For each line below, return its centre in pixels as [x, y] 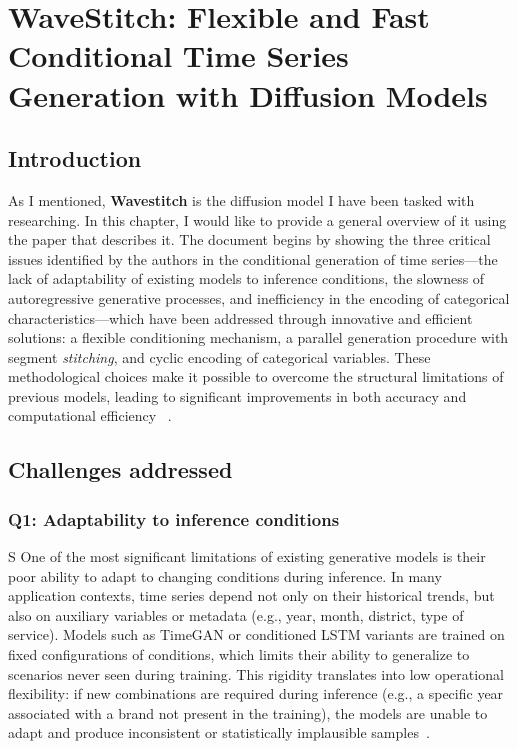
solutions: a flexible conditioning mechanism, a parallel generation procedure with [258, 337]
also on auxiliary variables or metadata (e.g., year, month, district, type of [236, 614]
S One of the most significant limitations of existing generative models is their [247, 556]
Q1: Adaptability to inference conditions [174, 518]
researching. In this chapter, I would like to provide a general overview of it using [257, 219]
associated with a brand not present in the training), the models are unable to [248, 712]
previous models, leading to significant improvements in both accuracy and [237, 395]
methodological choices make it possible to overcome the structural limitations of [256, 376]
